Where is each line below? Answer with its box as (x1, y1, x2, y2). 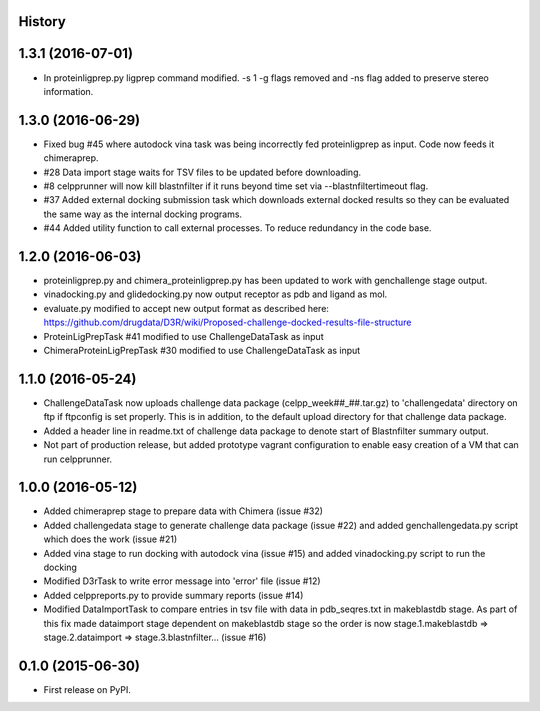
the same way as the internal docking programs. (43, 208, 243, 220)
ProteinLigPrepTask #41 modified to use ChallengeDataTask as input (43, 330, 324, 342)
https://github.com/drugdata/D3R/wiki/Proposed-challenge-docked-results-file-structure (43, 316, 412, 329)
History (18, 13, 67, 30)
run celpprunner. (43, 453, 113, 465)
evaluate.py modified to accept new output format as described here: (43, 302, 330, 314)
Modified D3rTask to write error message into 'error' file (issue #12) (43, 575, 321, 587)
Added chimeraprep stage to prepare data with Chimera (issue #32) (43, 505, 324, 517)
